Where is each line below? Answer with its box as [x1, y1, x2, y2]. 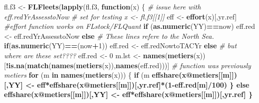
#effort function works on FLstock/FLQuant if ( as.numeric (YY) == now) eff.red [4, 21, 256, 31]
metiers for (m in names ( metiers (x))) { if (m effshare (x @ [4, 70, 193, 80]
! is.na [5, 60, 24, 70]
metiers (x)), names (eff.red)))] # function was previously [76, 60, 251, 70]
